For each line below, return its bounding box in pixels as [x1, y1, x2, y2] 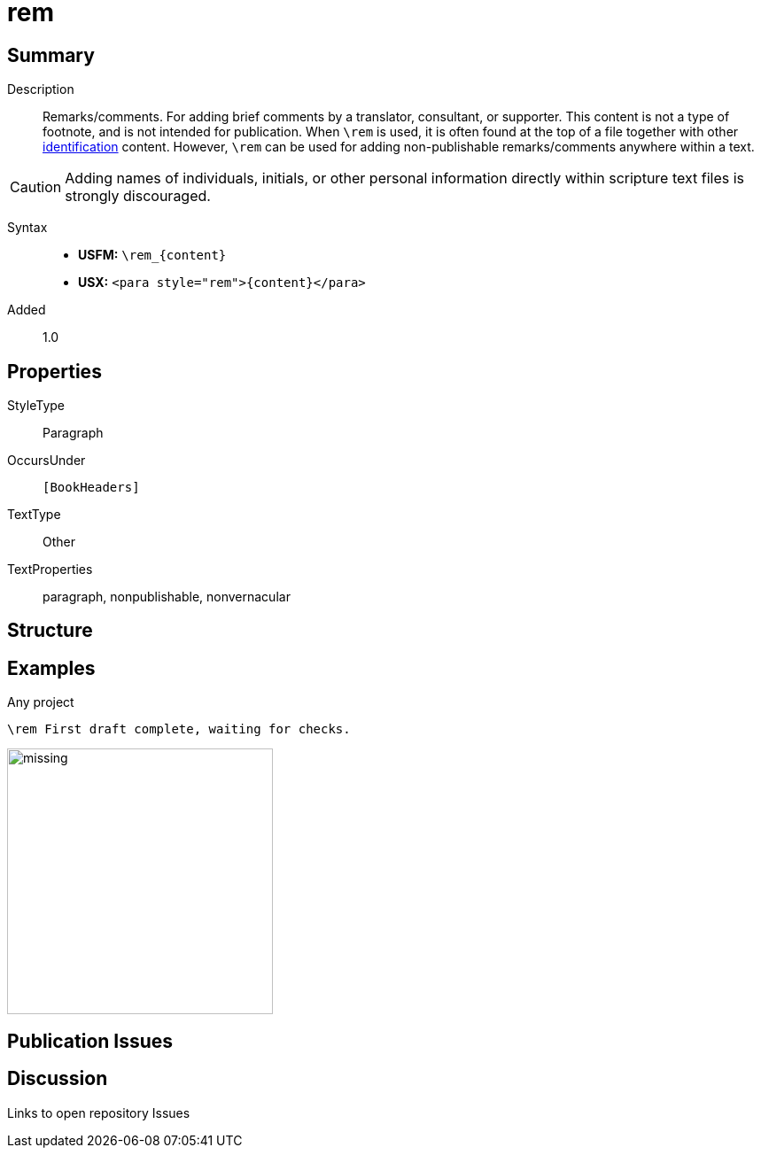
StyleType [7, 398, 65, 414]
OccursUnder [7, 453, 86, 469]
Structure [7, 619, 93, 642]
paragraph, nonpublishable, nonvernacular [43, 589, 291, 605]
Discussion [7, 1067, 108, 1090]
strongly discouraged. [65, 187, 211, 205]
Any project [7, 694, 74, 710]
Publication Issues [7, 1029, 174, 1052]
